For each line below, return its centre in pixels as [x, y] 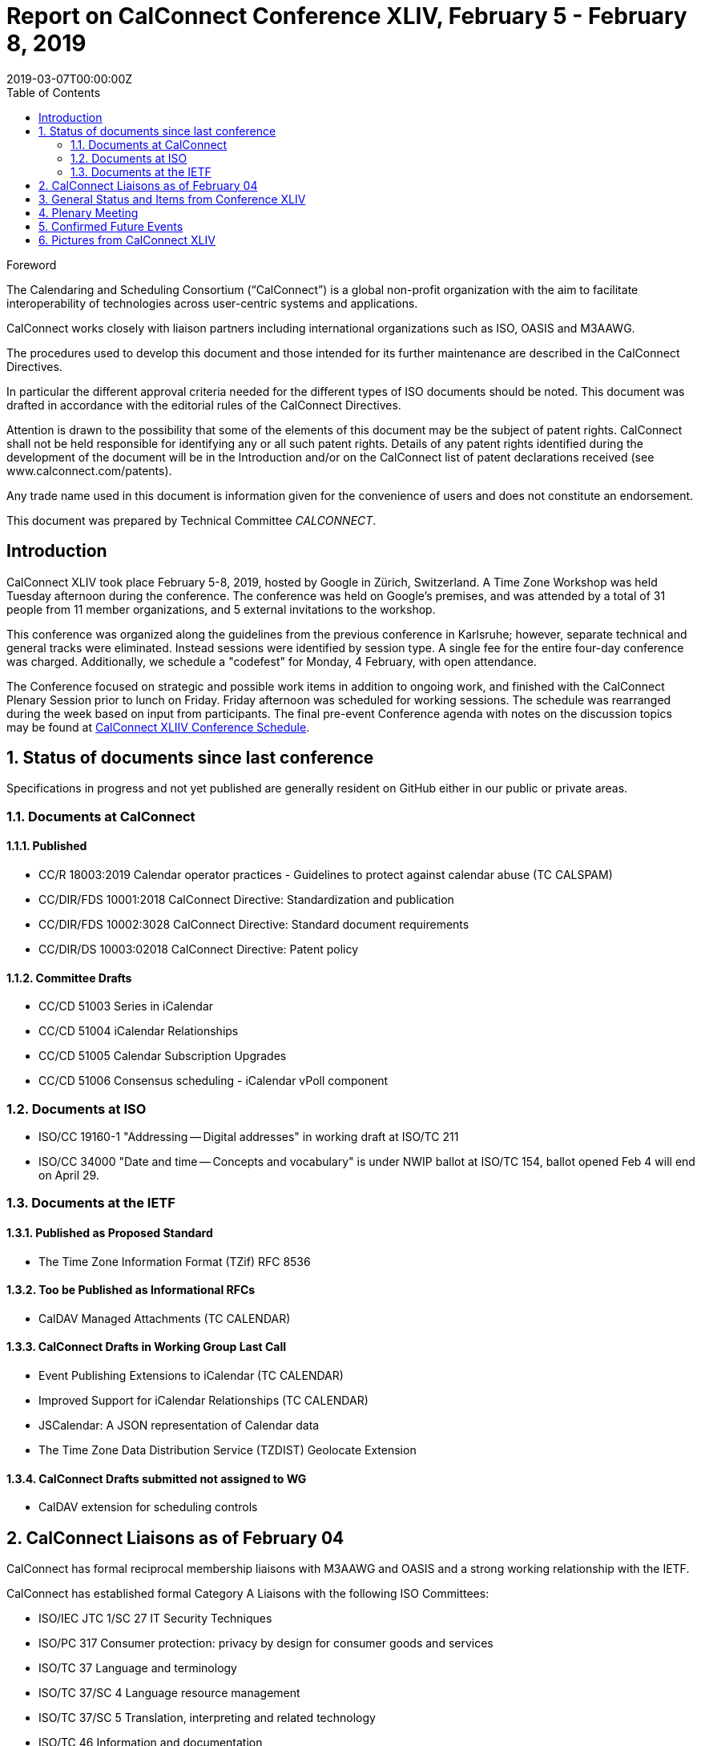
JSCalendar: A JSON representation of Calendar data [179, 1425]
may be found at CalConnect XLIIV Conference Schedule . [158, 727]
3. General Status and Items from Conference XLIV [172, 199]
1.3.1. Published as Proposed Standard [110, 1232]
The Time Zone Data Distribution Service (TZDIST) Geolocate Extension [228, 1450]
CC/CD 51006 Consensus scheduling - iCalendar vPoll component [214, 1081]
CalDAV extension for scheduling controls [148, 1507]
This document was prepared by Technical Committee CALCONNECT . [191, 520]
